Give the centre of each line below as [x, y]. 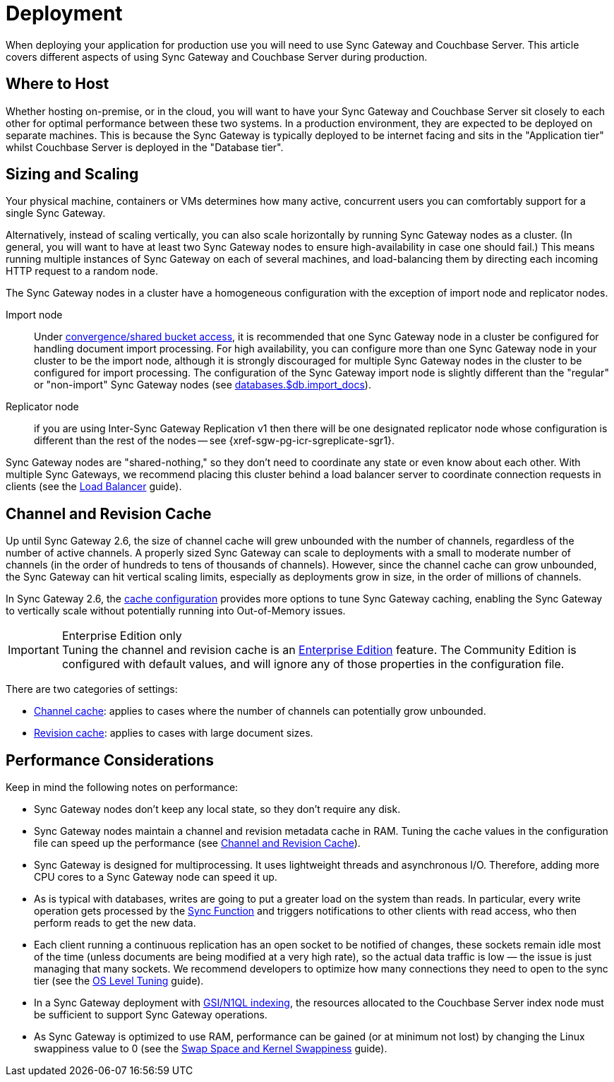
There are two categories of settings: [92, 689]
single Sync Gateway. [56, 213]
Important [34, 650]
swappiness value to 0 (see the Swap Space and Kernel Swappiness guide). [211, 1049]
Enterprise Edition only [122, 636]
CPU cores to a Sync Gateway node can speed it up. [156, 877]
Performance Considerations [110, 760]
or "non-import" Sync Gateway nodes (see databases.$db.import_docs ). [203, 385]
